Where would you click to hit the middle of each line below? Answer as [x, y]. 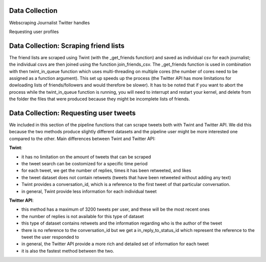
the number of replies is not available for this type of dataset [83, 216]
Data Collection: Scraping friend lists [67, 46]
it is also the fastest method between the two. [68, 251]
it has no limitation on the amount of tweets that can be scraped [86, 157]
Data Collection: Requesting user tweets [72, 113]
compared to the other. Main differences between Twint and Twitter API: [82, 139]
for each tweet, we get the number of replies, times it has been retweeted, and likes [106, 171]
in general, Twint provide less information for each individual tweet [89, 191]
